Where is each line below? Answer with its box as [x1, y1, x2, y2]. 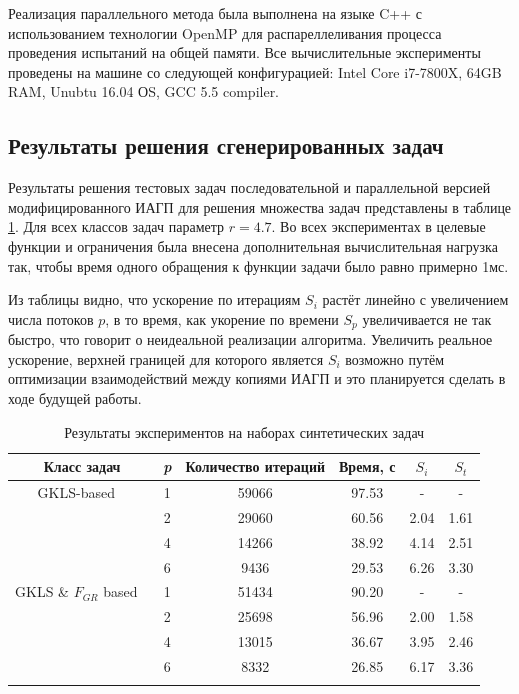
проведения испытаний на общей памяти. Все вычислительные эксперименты [8, 42, 481, 63]
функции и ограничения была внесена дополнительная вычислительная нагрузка [8, 235, 498, 256]
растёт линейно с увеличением [322, 289, 509, 310]
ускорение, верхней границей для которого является [8, 348, 324, 369]
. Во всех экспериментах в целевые [271, 216, 486, 237]
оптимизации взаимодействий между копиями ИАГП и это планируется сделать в [8, 368, 506, 389]
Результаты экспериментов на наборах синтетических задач [64, 421, 425, 442]
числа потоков [8, 308, 94, 329]
